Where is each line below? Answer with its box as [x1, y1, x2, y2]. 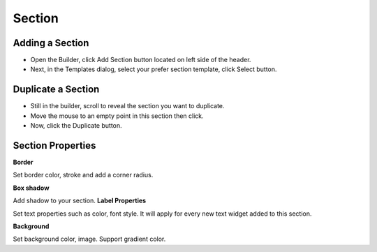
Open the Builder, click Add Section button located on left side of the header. [30, 56, 251, 64]
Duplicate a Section [13, 84, 100, 96]
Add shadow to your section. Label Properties [13, 196, 147, 205]
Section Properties [13, 140, 96, 151]
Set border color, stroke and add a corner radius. [13, 171, 154, 179]
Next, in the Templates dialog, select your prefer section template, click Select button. [30, 65, 277, 73]
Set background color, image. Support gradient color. [13, 235, 166, 244]
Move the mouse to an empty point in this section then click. [30, 112, 204, 120]
